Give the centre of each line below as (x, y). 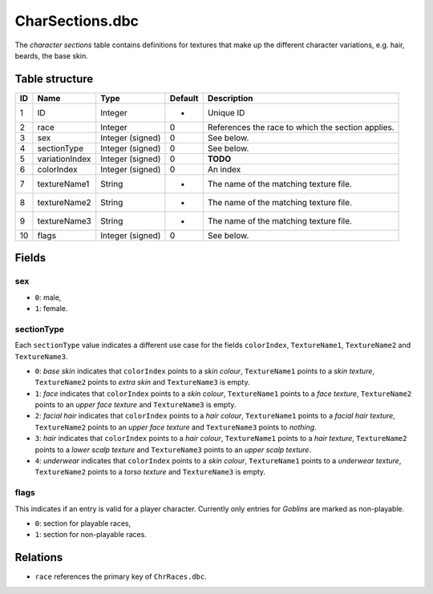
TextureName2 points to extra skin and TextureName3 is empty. (142, 382)
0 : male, (48, 297)
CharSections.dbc (77, 21)
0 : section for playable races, (83, 523)
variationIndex (64, 159)
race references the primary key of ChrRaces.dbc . (121, 576)
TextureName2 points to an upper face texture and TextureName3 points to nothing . (176, 427)
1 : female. (51, 308)
